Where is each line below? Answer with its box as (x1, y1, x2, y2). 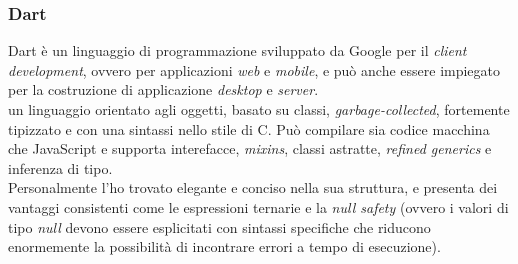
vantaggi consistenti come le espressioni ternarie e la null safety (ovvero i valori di (8, 196, 509, 217)
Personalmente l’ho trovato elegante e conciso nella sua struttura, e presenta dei (8, 177, 498, 198)
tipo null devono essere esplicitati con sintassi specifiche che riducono (8, 216, 431, 237)
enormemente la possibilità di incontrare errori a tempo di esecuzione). (8, 236, 441, 257)
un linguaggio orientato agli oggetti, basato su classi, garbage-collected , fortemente (8, 99, 510, 119)
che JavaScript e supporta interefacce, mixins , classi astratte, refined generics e (8, 138, 492, 159)
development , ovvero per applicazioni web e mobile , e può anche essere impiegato (8, 59, 501, 80)
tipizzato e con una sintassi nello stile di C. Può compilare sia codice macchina (8, 118, 490, 139)
